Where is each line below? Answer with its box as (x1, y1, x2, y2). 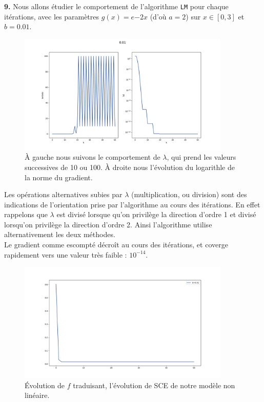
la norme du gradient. (25, 172, 93, 182)
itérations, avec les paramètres (4, 11, 99, 22)
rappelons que (4, 209, 48, 220)
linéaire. (25, 390, 50, 400)
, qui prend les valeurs (167, 152, 236, 162)
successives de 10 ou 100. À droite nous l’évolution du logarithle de (25, 161, 235, 172)
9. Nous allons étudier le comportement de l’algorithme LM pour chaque (4, 1, 229, 11)
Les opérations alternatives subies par (4, 189, 123, 200)
